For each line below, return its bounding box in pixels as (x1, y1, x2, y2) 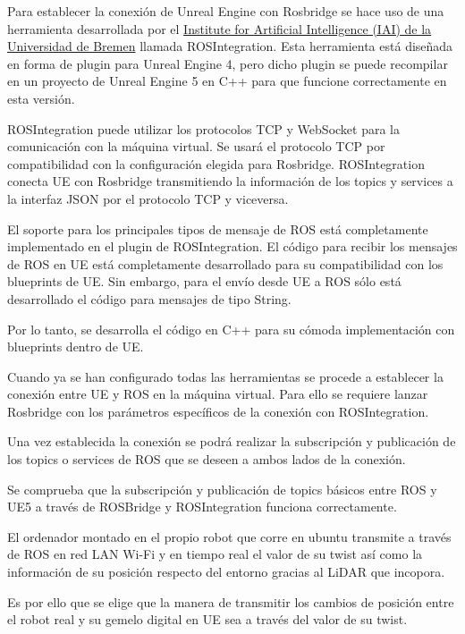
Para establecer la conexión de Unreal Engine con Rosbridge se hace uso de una (7, 2, 444, 20)
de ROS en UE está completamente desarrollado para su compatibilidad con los (7, 254, 444, 273)
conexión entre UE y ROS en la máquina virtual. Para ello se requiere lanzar (7, 385, 428, 403)
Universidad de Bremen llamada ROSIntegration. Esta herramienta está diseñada (7, 37, 453, 55)
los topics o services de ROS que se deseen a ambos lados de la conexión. (7, 450, 406, 469)
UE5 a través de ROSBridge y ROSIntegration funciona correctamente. (7, 497, 397, 516)
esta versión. (7, 89, 75, 107)
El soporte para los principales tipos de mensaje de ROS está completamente (7, 219, 428, 238)
